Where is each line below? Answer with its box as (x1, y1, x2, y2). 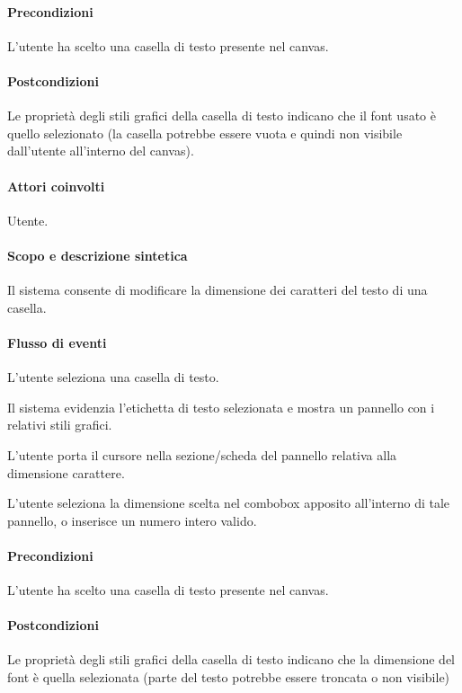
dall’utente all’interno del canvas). (7, 141, 194, 160)
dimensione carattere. (7, 463, 125, 482)
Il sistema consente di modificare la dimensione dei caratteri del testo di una (7, 280, 428, 299)
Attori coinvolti (7, 176, 105, 195)
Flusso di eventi (7, 333, 107, 351)
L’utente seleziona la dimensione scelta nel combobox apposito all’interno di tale (7, 493, 450, 512)
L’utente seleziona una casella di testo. (7, 368, 219, 386)
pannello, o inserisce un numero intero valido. (7, 511, 257, 529)
